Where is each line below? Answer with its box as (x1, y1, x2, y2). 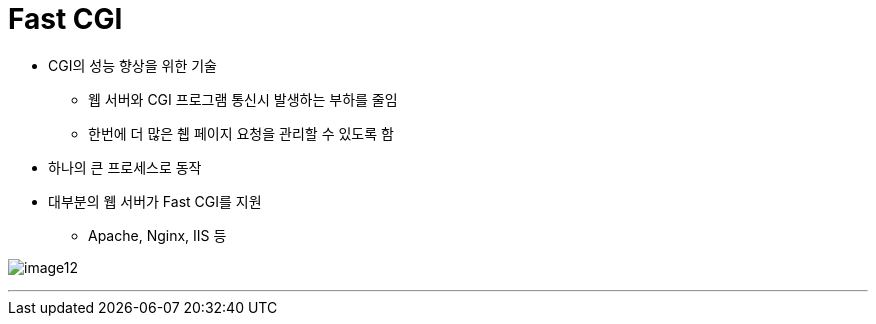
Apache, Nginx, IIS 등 (88, 226, 227, 244)
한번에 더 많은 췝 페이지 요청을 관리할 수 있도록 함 (88, 124, 394, 142)
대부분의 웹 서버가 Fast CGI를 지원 (48, 192, 262, 210)
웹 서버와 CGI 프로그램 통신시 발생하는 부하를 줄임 (88, 90, 398, 108)
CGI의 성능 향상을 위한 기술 (48, 56, 217, 74)
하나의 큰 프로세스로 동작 (48, 158, 202, 176)
